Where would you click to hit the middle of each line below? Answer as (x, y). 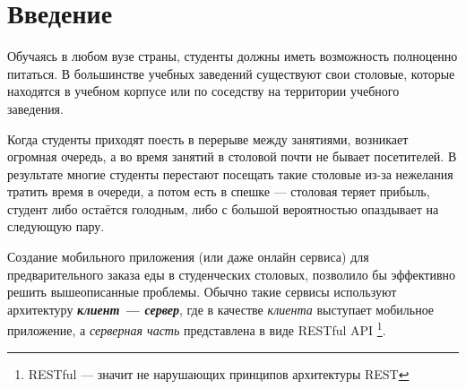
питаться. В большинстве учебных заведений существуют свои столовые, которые (231, 73)
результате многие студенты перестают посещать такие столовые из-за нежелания (230, 173)
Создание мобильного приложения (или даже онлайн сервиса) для (188, 257)
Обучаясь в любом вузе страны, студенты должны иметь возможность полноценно (233, 56)
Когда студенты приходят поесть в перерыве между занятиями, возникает (208, 138)
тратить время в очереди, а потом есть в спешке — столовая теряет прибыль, (219, 191)
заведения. (35, 108)
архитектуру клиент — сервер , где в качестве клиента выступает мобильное (221, 309)
